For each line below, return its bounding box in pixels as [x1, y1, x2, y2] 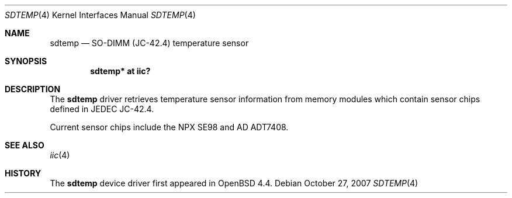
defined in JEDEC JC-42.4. [50, 104, 154, 114]
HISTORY [5, 168, 41, 178]
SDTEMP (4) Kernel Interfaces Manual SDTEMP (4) [5, 10, 196, 20]
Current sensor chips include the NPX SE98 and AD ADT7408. [50, 122, 289, 132]
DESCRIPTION [5, 84, 61, 94]
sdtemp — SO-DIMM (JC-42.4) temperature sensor [50, 38, 249, 48]
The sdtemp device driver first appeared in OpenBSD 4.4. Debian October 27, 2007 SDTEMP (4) [50, 178, 418, 188]
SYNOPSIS [5, 56, 47, 66]
